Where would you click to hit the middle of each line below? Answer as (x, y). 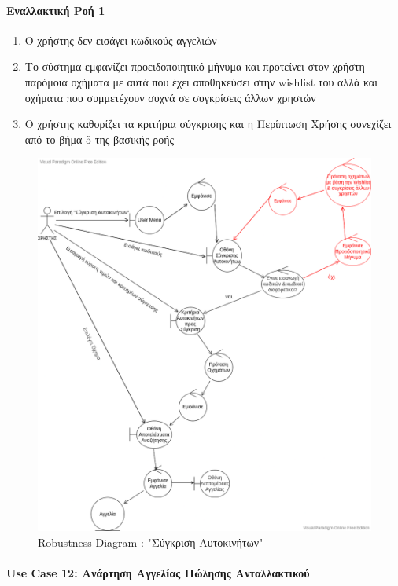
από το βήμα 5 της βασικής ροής (99, 139)
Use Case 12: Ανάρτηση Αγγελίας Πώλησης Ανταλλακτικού (158, 573)
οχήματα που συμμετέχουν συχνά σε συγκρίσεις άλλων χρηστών (170, 97)
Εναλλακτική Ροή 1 (56, 10)
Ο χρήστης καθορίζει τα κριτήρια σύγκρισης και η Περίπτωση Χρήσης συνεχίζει (208, 124)
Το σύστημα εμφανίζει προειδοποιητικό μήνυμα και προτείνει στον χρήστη (195, 66)
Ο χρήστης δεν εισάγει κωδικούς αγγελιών (121, 40)
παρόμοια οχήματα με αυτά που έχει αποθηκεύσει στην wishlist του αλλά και (201, 81)
